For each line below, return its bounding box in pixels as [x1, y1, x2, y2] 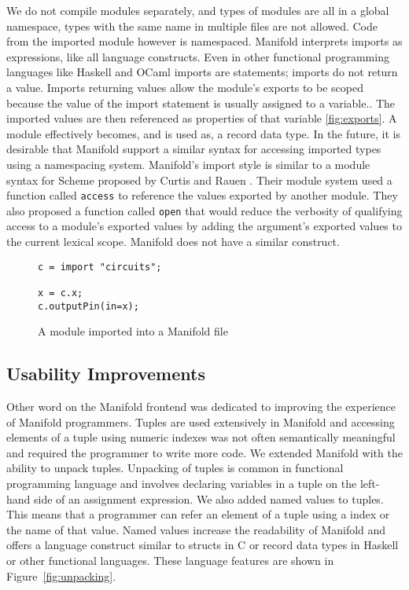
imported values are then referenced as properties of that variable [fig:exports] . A [6, 110, 397, 126]
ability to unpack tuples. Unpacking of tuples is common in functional [6, 460, 344, 476]
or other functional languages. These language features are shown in [6, 552, 334, 568]
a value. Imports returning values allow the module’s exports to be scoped [6, 79, 363, 95]
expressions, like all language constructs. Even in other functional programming [6, 48, 389, 64]
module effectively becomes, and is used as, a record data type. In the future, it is [6, 125, 400, 141]
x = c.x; [38, 287, 83, 299]
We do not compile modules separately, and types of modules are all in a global [6, 2, 389, 18]
